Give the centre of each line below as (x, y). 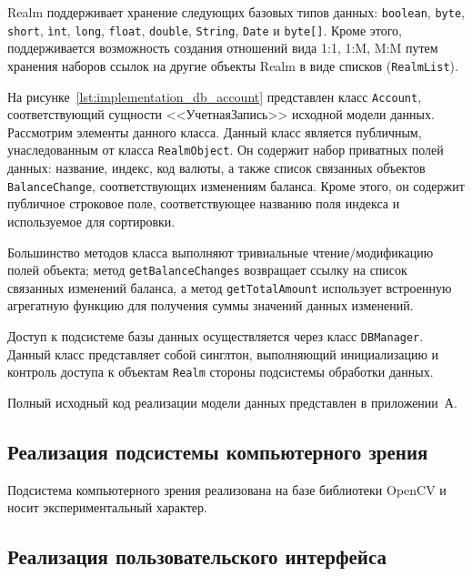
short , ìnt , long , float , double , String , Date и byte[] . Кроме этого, (205, 30)
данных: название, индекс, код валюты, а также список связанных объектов (216, 168)
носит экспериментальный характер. (107, 507)
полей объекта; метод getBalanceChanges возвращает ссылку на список (207, 270)
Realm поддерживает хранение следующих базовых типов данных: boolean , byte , (236, 12)
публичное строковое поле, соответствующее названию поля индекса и (204, 203)
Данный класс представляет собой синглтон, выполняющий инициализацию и (223, 354)
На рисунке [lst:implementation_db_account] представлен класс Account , (215, 96)
